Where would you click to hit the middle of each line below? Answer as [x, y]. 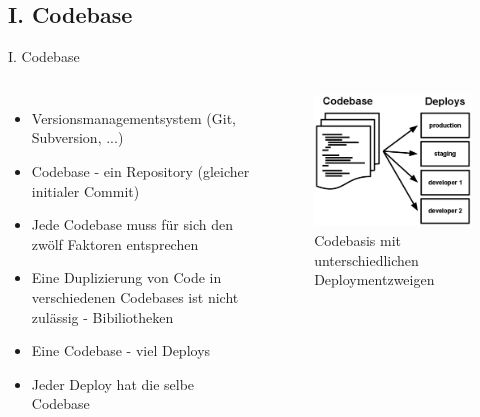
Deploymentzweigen [374, 279]
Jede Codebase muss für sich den [132, 224]
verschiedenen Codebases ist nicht [135, 296]
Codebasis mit [357, 239]
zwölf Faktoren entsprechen [115, 243]
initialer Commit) [85, 190]
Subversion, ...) [77, 137]
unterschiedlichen [366, 259]
